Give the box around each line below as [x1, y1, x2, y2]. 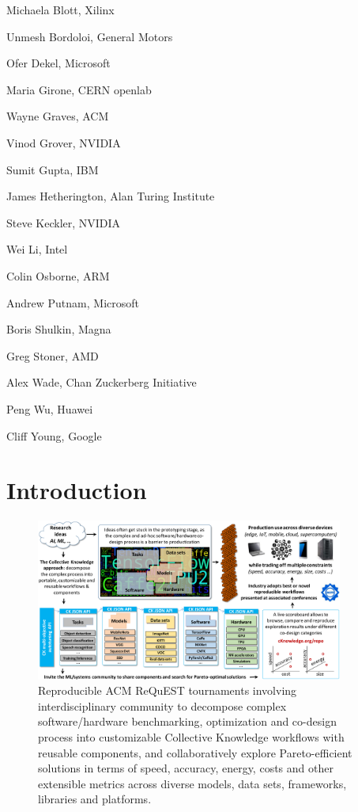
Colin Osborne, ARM [6, 267, 110, 284]
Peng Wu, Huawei [6, 400, 93, 417]
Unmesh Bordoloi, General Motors [6, 28, 173, 44]
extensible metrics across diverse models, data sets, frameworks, [38, 775, 347, 791]
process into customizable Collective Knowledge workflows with [38, 729, 345, 745]
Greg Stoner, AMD [6, 347, 99, 364]
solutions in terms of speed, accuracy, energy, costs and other [38, 760, 334, 776]
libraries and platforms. [38, 791, 152, 807]
